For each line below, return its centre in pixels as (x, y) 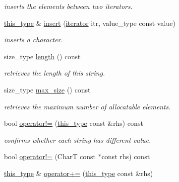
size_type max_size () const (47, 89)
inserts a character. (33, 40)
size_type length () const (42, 56)
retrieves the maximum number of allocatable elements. (87, 106)
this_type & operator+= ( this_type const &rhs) (79, 173)
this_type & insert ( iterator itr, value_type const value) (90, 23)
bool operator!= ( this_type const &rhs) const (74, 123)
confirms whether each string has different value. (78, 139)
